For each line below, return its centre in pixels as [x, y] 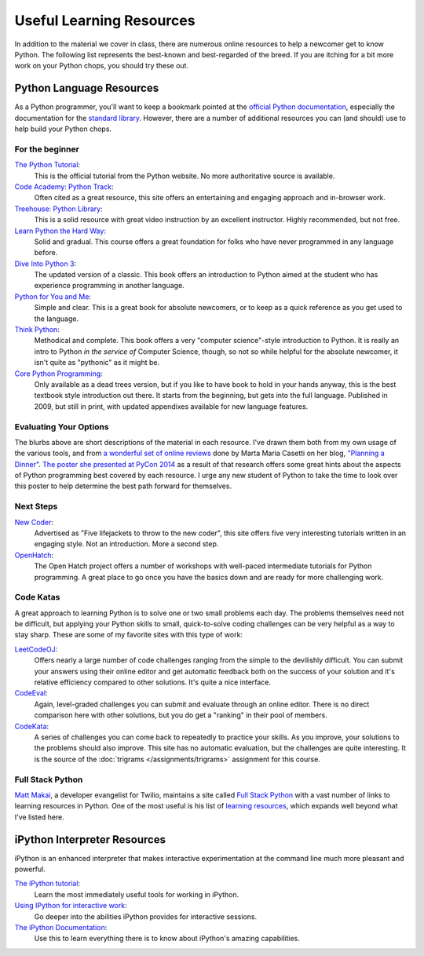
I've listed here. [39, 817]
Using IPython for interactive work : [71, 906]
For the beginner [47, 149]
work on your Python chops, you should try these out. [101, 66]
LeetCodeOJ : [36, 649]
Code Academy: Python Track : [64, 186]
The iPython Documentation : [61, 927]
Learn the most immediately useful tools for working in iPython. [137, 894]
